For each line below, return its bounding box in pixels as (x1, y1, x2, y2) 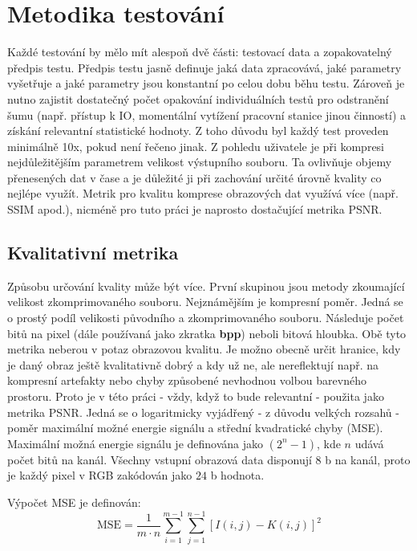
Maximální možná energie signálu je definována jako (7, 435, 264, 451)
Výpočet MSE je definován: (7, 493, 141, 510)
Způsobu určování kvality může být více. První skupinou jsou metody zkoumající (7, 277, 405, 294)
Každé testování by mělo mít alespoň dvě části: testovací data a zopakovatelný (7, 43, 392, 60)
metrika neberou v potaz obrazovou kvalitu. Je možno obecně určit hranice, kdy (7, 341, 401, 357)
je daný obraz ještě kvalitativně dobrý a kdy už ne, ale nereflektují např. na (7, 356, 379, 373)
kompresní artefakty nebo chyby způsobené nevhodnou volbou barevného (7, 372, 366, 389)
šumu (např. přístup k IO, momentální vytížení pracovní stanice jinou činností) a (7, 106, 407, 123)
